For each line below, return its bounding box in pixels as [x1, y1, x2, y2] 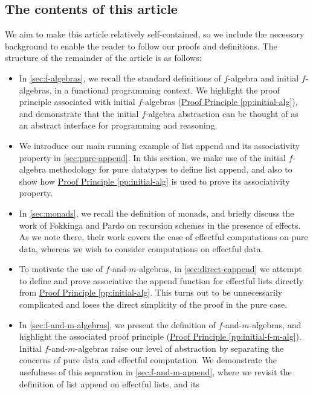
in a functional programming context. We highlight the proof [54, 83, 280, 96]
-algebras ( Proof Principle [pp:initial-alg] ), [142, 95, 298, 108]
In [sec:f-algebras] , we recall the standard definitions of [19, 71, 221, 84]
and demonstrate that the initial [19, 107, 139, 119]
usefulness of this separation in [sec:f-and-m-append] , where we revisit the [19, 366, 292, 378]
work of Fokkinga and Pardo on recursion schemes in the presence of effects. [19, 218, 301, 231]
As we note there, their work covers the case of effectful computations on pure [19, 230, 308, 243]
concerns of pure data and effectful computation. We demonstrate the [19, 354, 277, 366]
